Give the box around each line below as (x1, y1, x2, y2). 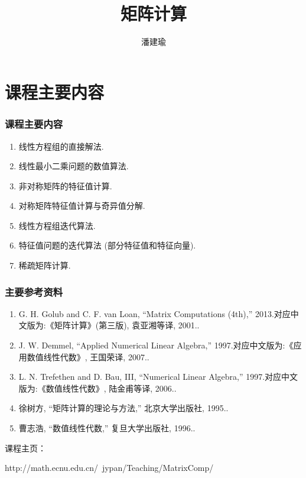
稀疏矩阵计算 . (18, 259, 71, 272)
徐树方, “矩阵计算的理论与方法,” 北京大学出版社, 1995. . (18, 402, 229, 414)
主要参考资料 (5, 284, 63, 299)
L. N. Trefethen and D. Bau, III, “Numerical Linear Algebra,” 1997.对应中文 (18, 370, 298, 383)
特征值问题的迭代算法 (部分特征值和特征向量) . (18, 239, 196, 251)
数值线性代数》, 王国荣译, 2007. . (27, 350, 149, 363)
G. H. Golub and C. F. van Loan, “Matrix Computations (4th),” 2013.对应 (18, 307, 291, 319)
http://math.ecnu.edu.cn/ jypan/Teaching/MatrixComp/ (5, 461, 214, 474)
